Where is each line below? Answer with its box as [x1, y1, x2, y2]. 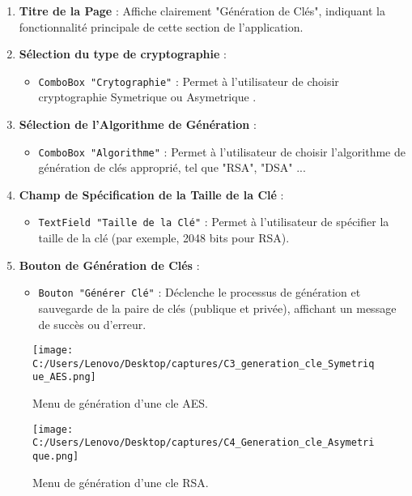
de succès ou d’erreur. [38, 315, 147, 332]
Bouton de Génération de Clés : [19, 256, 200, 273]
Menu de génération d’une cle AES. [32, 395, 208, 412]
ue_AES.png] [32, 371, 96, 383]
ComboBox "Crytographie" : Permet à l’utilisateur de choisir [38, 72, 339, 89]
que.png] [32, 451, 79, 463]
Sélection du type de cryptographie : [19, 45, 227, 62]
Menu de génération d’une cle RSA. [32, 473, 209, 490]
